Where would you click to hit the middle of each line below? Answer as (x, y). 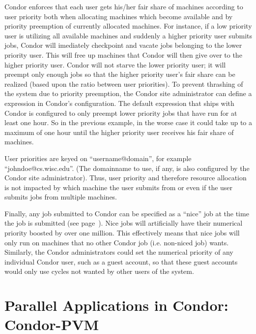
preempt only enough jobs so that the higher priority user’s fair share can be (120, 74)
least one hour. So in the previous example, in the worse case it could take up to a (128, 122)
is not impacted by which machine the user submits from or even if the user (119, 187)
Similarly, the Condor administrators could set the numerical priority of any (119, 252)
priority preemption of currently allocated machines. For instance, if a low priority (128, 26)
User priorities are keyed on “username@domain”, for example (98, 158)
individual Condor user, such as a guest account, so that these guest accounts (121, 261)
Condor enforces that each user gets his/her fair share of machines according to (124, 6)
